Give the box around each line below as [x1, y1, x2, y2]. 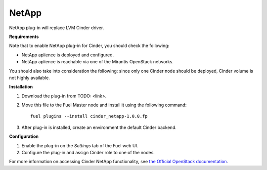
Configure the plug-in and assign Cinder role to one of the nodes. [21, 150, 155, 156]
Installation [9, 84, 33, 90]
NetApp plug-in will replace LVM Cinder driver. [9, 25, 104, 31]
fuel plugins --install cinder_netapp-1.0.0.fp [30, 114, 148, 119]
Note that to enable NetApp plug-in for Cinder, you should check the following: [9, 42, 170, 49]
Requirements [9, 34, 39, 40]
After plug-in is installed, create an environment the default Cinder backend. [21, 124, 177, 130]
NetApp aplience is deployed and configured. [21, 52, 114, 58]
